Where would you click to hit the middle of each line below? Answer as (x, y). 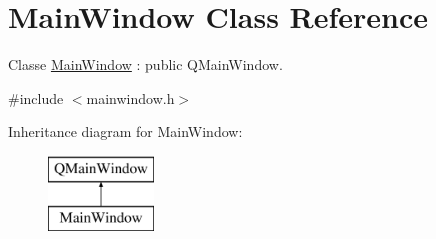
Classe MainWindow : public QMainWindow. (145, 64)
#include (36, 97)
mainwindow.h (130, 97)
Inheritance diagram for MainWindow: (125, 131)
